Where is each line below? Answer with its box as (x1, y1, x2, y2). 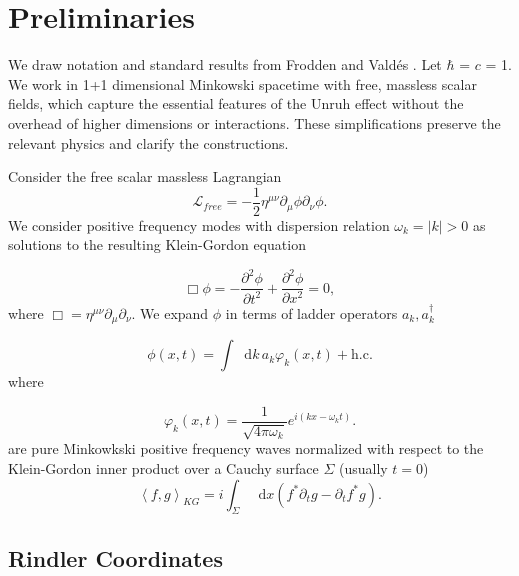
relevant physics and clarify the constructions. (8, 132, 289, 153)
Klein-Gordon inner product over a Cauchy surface (8, 457, 319, 478)
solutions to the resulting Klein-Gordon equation (8, 234, 306, 255)
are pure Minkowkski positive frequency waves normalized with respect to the (8, 438, 484, 459)
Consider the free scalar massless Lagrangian (8, 166, 282, 187)
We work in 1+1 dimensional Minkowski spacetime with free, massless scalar (8, 73, 477, 94)
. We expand (131, 302, 209, 323)
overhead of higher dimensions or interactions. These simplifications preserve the (8, 112, 501, 133)
